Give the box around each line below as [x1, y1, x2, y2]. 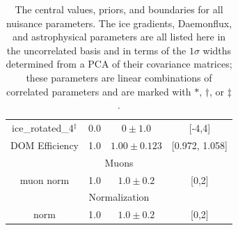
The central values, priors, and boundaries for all [15, 2, 223, 16]
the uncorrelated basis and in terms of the [6, 43, 187, 57]
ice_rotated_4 [12, 121, 74, 135]
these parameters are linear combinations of [26, 70, 212, 84]
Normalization [88, 190, 150, 204]
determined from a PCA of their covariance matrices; [6, 56, 232, 71]
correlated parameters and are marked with [6, 84, 191, 98]
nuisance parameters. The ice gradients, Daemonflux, [6, 15, 232, 30]
